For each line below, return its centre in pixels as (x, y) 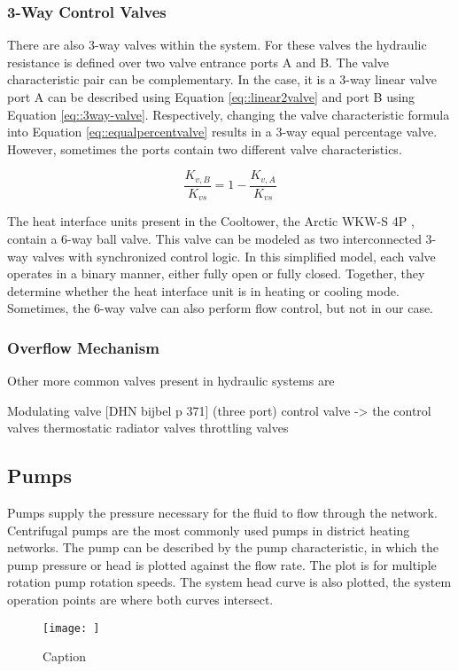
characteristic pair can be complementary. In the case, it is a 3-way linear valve (222, 79)
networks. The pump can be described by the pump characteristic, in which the (223, 547)
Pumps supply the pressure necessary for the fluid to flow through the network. (222, 513)
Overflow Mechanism (83, 347)
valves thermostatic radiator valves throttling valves (148, 428)
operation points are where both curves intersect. (140, 600)
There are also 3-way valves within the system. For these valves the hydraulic (217, 45)
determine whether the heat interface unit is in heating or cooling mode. (203, 290)
